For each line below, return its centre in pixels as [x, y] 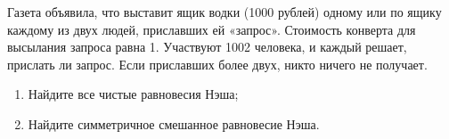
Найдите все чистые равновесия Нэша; [133, 94]
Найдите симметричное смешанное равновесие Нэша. [174, 123]
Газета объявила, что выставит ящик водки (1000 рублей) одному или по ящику [224, 12]
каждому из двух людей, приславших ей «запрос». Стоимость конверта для [212, 29]
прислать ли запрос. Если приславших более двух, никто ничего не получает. [217, 64]
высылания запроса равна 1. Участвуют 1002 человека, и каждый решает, [207, 47]
